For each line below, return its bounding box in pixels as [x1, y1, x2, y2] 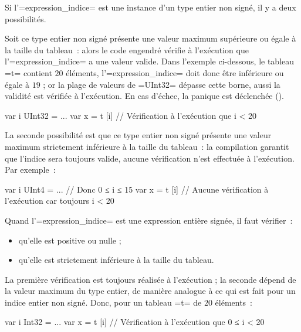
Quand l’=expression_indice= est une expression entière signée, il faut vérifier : [5, 214, 293, 226]
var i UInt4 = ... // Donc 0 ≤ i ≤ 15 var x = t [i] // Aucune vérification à [5, 183, 269, 195]
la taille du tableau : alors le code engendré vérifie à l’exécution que [5, 43, 249, 56]
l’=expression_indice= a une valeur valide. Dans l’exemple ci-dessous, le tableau [5, 55, 295, 67]
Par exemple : [5, 163, 56, 176]
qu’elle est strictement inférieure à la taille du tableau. [18, 254, 214, 266]
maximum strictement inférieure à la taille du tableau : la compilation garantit [5, 140, 289, 152]
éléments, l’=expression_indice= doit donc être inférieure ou [66, 66, 284, 78]
